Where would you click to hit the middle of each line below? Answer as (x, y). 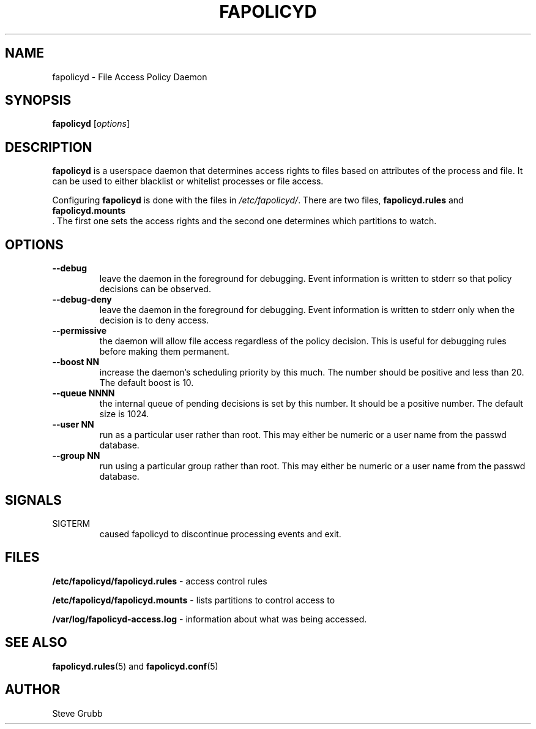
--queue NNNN (84, 393)
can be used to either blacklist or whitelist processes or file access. (188, 181)
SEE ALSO (36, 643)
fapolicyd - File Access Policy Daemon (130, 77)
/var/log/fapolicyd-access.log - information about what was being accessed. (210, 619)
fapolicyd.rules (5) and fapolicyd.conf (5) (135, 666)
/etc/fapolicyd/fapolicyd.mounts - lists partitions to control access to (194, 600)
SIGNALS (33, 500)
